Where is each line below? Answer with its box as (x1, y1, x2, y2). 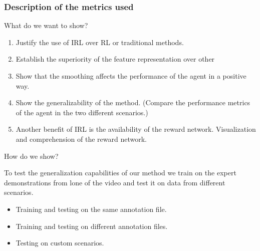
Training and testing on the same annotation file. (16, 203, 167, 214)
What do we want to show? (4, 20, 88, 31)
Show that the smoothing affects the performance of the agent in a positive (16, 71, 246, 81)
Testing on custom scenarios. (16, 237, 104, 248)
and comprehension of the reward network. (16, 133, 147, 144)
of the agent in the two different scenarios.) (16, 107, 148, 117)
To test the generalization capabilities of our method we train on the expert (4, 167, 236, 178)
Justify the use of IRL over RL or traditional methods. (16, 37, 184, 47)
